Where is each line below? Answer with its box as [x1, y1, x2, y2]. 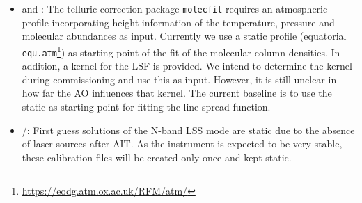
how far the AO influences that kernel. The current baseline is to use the [22, 86, 332, 100]
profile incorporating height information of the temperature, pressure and [22, 15, 335, 29]
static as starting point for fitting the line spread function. [22, 99, 271, 113]
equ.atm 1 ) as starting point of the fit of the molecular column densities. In [22, 42, 340, 59]
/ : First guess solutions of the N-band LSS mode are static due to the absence [22, 122, 355, 137]
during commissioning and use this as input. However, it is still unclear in [22, 72, 337, 86]
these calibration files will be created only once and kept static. [22, 149, 292, 164]
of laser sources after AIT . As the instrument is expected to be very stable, [22, 136, 343, 151]
